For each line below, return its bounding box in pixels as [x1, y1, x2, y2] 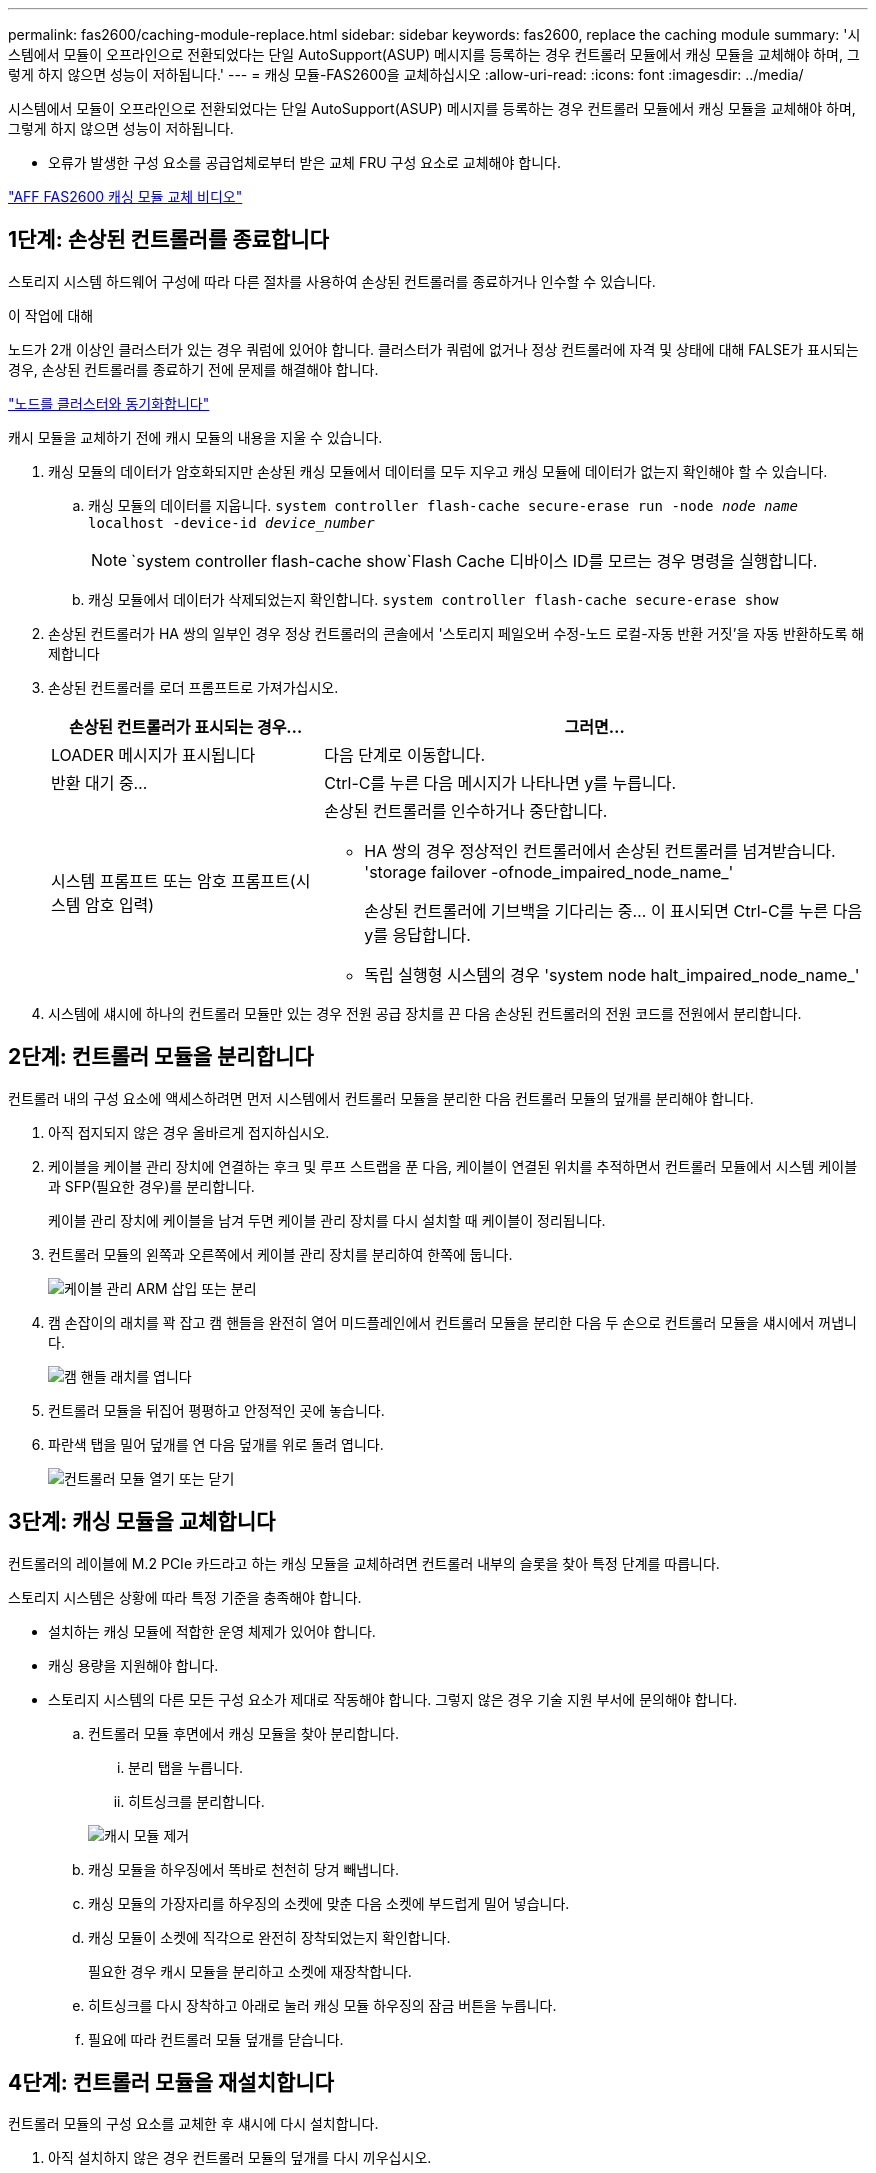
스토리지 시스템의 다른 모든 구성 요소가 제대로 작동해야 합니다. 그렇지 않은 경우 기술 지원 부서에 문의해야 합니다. [48, 1690, 738, 1708]
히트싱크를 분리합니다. [128, 1792, 265, 1810]
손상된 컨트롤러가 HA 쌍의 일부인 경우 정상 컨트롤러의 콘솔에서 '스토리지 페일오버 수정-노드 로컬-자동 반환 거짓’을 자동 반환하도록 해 [48, 624, 865, 642]
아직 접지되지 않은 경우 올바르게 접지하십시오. [48, 1123, 330, 1141]
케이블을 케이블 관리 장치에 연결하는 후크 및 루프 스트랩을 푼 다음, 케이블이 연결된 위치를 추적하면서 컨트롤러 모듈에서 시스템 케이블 [48, 1157, 858, 1175]
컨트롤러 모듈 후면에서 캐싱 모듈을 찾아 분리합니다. [88, 1724, 400, 1742]
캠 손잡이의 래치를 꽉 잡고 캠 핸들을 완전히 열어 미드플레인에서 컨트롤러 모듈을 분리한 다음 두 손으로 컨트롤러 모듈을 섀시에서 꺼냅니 [48, 1313, 857, 1331]
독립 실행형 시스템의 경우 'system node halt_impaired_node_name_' [364, 964, 860, 985]
